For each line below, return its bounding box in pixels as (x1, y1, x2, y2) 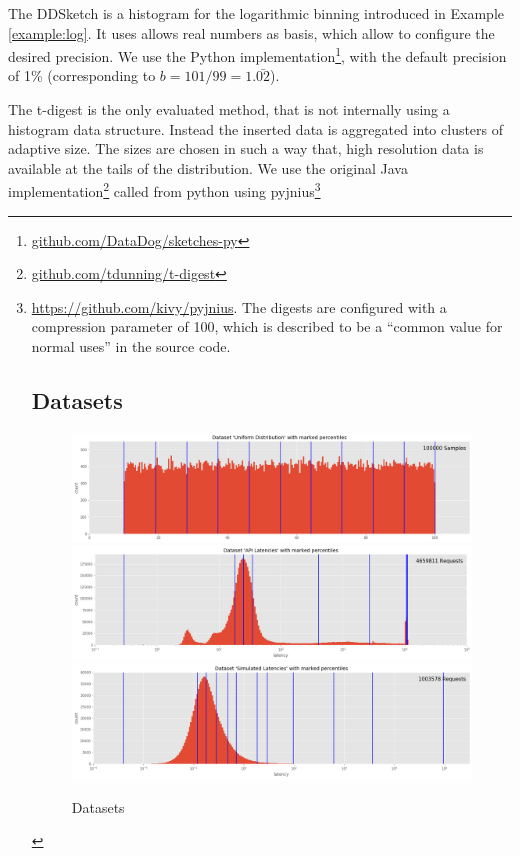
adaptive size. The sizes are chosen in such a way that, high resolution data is (8, 138, 484, 159)
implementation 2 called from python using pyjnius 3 (8, 178, 321, 202)
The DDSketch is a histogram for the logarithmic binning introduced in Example (8, 3, 504, 23)
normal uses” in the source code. (31, 336, 231, 357)
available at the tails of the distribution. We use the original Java (8, 157, 408, 178)
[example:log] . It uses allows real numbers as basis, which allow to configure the (8, 22, 495, 43)
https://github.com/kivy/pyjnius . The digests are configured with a (31, 296, 447, 317)
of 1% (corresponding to (8, 65, 156, 86)
